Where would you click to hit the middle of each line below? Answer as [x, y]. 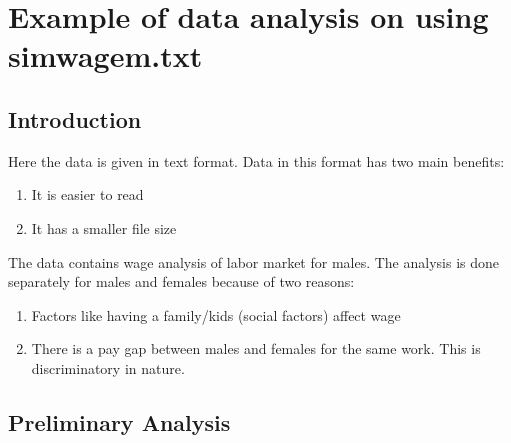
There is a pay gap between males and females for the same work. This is [256, 348]
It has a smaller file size [104, 227]
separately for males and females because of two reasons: [181, 281]
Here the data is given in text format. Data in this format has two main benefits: [256, 160]
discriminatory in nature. [108, 367]
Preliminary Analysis [119, 421]
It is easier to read [87, 194]
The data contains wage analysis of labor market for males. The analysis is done [254, 261]
